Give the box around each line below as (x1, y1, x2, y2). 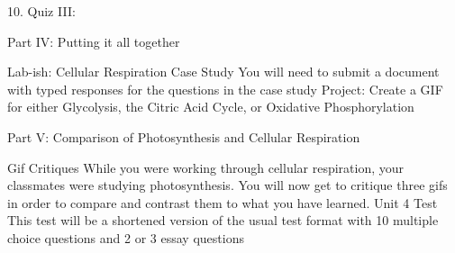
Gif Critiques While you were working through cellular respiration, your (7, 158, 405, 176)
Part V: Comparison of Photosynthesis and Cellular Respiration (7, 127, 360, 146)
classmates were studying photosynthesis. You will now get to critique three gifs (7, 176, 448, 194)
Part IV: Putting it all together (7, 32, 180, 50)
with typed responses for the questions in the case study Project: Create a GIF (7, 79, 443, 98)
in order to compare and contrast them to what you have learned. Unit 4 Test (7, 193, 438, 212)
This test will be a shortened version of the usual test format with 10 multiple (7, 211, 439, 230)
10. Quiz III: (7, 2, 76, 20)
